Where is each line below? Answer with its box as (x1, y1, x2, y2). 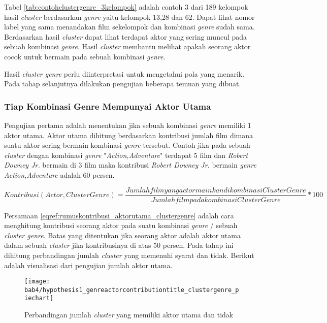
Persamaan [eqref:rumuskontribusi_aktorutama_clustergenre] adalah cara (4, 210, 234, 220)
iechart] (24, 295, 54, 302)
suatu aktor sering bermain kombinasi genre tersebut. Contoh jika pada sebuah (4, 140, 250, 150)
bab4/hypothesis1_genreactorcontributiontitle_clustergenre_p (24, 286, 239, 294)
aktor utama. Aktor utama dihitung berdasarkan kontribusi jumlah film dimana (4, 130, 253, 140)
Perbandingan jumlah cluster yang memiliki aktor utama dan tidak (24, 309, 234, 320)
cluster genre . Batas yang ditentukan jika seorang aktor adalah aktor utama (4, 230, 241, 240)
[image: (24, 278, 50, 285)
